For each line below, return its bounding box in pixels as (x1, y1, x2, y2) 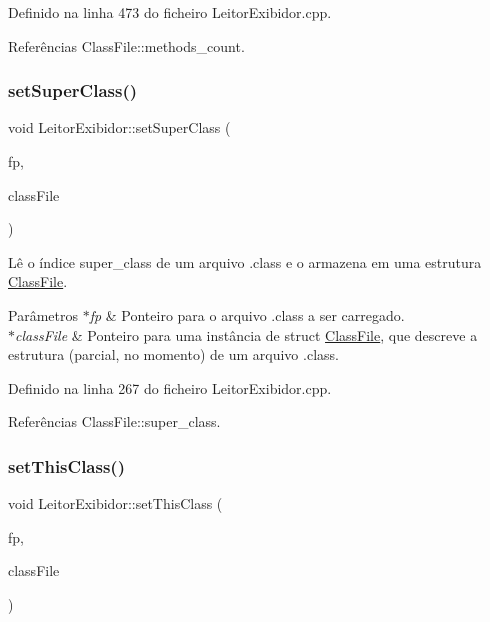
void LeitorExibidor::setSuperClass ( (8, 117, 231, 138)
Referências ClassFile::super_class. (8, 411, 221, 432)
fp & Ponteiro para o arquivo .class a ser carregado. (89, 304, 405, 325)
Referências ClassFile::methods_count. (8, 35, 245, 56)
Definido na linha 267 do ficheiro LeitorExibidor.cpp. (8, 377, 332, 398)
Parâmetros (8, 304, 78, 325)
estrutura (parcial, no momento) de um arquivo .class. (8, 344, 339, 365)
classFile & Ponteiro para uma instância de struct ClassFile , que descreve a (15, 324, 478, 345)
